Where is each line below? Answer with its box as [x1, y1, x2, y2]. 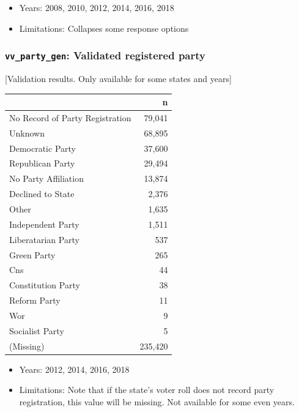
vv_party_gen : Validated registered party [5, 48, 205, 63]
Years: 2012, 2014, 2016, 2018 [19, 362, 130, 375]
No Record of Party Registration [9, 111, 131, 124]
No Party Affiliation [9, 172, 84, 185]
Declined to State [9, 187, 75, 200]
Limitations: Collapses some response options [19, 21, 189, 34]
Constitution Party [9, 279, 80, 291]
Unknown [9, 126, 45, 139]
